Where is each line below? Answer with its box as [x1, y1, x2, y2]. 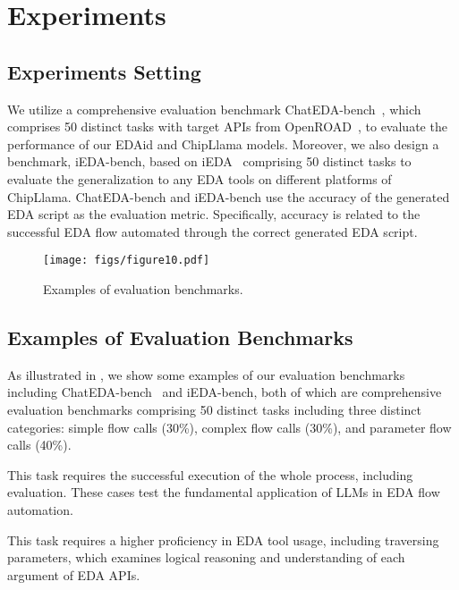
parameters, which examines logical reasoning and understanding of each [7, 548, 405, 567]
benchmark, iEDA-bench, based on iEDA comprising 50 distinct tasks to [7, 152, 412, 171]
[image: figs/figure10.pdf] [43, 254, 210, 267]
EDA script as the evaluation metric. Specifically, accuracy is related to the [7, 205, 421, 223]
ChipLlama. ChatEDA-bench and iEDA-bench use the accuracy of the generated [7, 187, 450, 206]
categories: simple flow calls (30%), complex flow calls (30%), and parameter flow [7, 417, 452, 436]
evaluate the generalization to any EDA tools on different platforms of [7, 169, 392, 188]
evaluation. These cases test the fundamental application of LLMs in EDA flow [7, 483, 440, 501]
